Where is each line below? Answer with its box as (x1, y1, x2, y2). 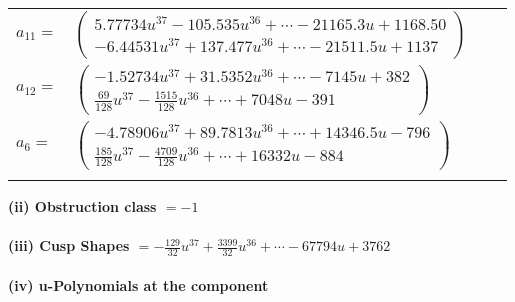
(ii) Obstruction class (8, 195, 157, 216)
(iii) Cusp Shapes (8, 235, 130, 256)
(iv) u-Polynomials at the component (8, 274, 269, 295)
